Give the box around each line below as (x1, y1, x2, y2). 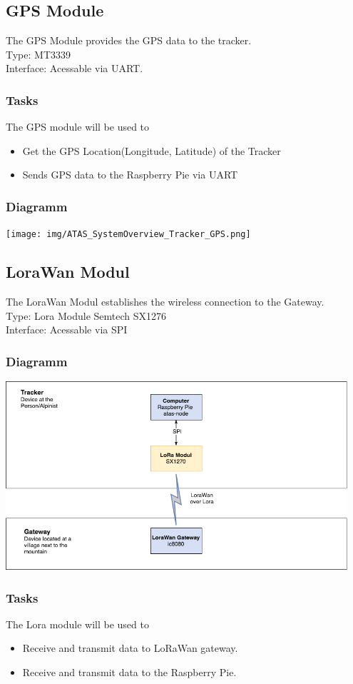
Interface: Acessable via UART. (6, 61, 143, 76)
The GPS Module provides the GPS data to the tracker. (6, 33, 252, 48)
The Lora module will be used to (6, 616, 149, 631)
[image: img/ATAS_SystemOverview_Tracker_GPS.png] (6, 229, 251, 240)
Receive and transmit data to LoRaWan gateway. (22, 640, 238, 655)
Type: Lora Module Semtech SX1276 (6, 308, 167, 323)
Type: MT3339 (6, 46, 71, 61)
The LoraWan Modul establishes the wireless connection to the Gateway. (6, 294, 324, 309)
